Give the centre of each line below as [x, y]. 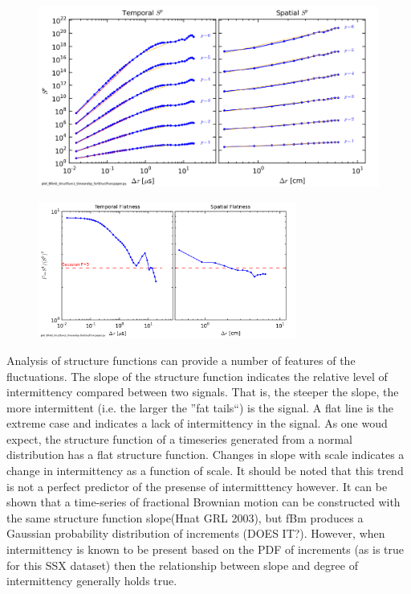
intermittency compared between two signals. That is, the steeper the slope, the [203, 392]
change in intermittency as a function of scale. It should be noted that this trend [205, 471]
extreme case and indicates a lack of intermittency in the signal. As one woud [197, 423]
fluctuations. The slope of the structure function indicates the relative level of [197, 376]
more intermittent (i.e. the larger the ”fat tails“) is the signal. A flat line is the [200, 407]
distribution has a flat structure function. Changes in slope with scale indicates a [205, 455]
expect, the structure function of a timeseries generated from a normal [179, 438]
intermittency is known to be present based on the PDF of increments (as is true [205, 549]
